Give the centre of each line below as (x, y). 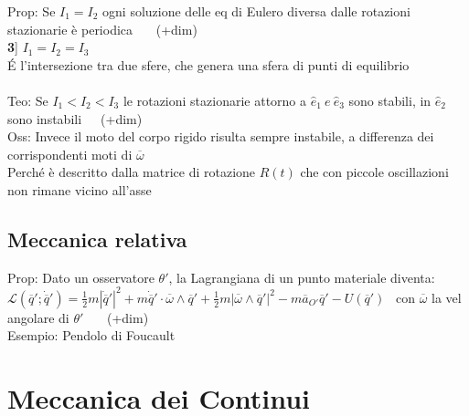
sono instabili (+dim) (75, 118)
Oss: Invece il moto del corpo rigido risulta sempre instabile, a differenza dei (221, 136)
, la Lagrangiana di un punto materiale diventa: (302, 277)
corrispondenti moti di (70, 154)
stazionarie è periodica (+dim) (102, 29)
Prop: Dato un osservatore (81, 277)
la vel (447, 297)
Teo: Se (28, 100)
